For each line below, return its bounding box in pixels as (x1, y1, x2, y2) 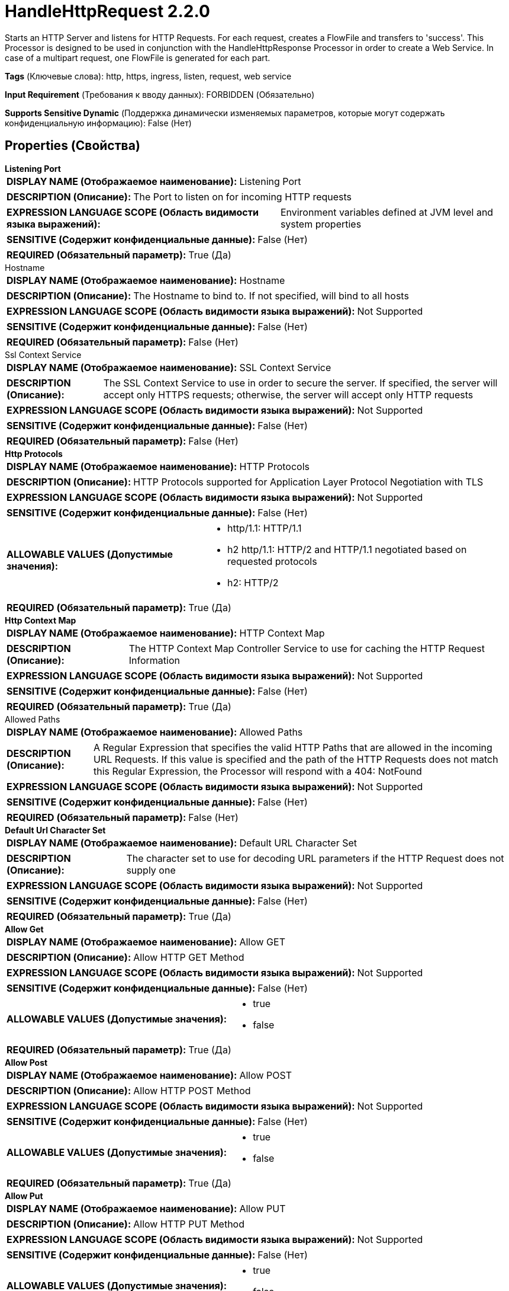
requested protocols (227, 555, 317, 567)
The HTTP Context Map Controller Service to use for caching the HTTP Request (128, 642, 485, 654)
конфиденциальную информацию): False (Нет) (5, 117, 192, 128)
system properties (280, 218, 362, 230)
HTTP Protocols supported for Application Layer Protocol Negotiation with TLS (133, 475, 484, 488)
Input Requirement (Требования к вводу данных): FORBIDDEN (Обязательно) (5, 89, 315, 100)
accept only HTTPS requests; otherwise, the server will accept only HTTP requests (103, 388, 473, 401)
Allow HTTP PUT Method (133, 1217, 245, 1230)
